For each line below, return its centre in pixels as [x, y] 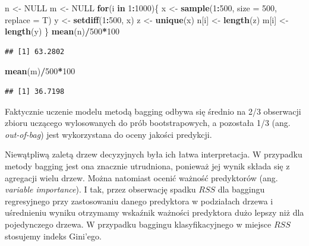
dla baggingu [241, 189]
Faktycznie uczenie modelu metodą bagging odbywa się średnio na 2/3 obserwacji [153, 111]
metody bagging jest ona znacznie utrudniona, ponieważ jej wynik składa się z [147, 165]
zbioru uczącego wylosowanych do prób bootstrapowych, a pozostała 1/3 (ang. [148, 123]
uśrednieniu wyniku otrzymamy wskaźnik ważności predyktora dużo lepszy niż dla [154, 212]
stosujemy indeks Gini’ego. [53, 236]
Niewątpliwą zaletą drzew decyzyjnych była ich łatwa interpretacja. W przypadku [154, 154]
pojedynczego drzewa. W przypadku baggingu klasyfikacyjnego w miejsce [138, 224]
